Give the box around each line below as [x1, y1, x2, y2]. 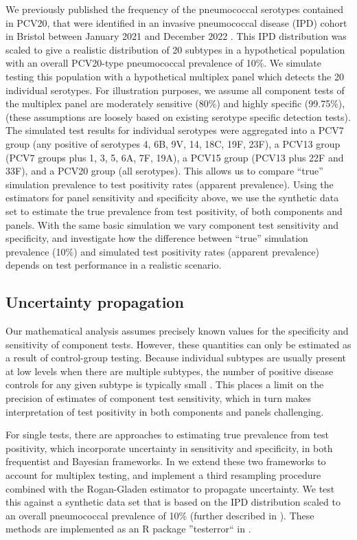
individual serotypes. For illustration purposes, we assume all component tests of [5, 82, 345, 97]
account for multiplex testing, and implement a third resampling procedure [5, 468, 321, 482]
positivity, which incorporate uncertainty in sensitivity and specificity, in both [5, 440, 333, 455]
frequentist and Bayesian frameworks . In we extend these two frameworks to [5, 454, 326, 469]
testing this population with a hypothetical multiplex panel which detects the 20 [5, 69, 344, 83]
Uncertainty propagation [5, 291, 184, 313]
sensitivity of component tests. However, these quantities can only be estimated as [5, 337, 352, 351]
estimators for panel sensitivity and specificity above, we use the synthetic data [5, 190, 339, 205]
